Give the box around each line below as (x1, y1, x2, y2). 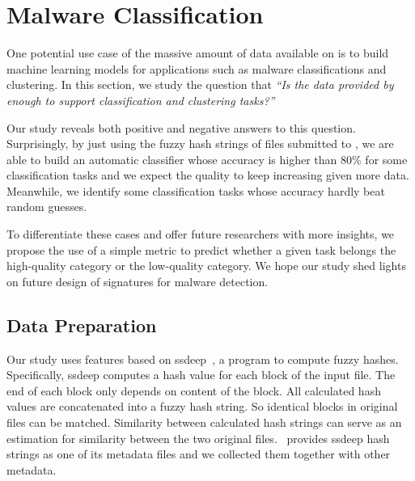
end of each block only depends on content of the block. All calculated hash (6, 382, 381, 399)
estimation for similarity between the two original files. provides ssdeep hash (6, 429, 390, 446)
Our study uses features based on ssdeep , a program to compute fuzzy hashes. (6, 350, 399, 367)
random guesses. (6, 198, 87, 215)
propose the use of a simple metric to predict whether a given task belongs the (6, 241, 396, 258)
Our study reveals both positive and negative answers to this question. (6, 119, 356, 136)
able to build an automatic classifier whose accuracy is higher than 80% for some (6, 150, 408, 167)
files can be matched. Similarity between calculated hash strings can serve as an (6, 414, 402, 431)
